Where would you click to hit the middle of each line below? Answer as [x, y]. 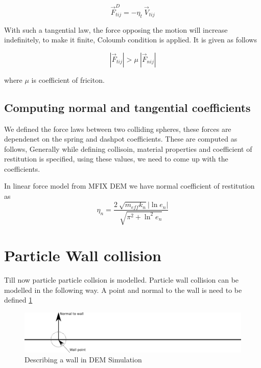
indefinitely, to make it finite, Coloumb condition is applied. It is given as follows [130, 40]
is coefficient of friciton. [68, 79]
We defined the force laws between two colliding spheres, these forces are [118, 129]
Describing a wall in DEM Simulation [83, 360]
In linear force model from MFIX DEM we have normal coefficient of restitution [129, 186]
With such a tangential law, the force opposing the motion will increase [116, 29]
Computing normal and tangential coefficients [127, 107]
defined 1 [18, 300]
